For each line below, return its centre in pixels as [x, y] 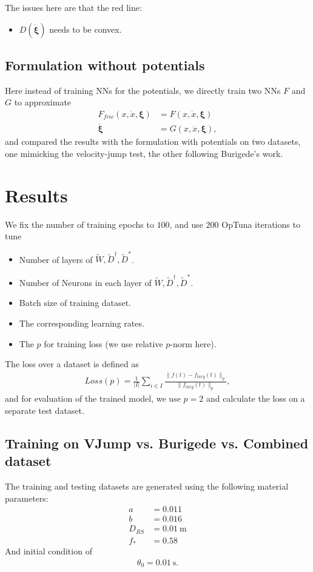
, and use [186, 224]
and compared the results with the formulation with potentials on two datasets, [153, 141]
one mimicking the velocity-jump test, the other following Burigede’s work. [144, 153]
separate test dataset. [45, 410]
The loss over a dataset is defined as [72, 364]
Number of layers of [56, 259]
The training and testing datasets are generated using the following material [147, 486]
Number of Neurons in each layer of [85, 282]
